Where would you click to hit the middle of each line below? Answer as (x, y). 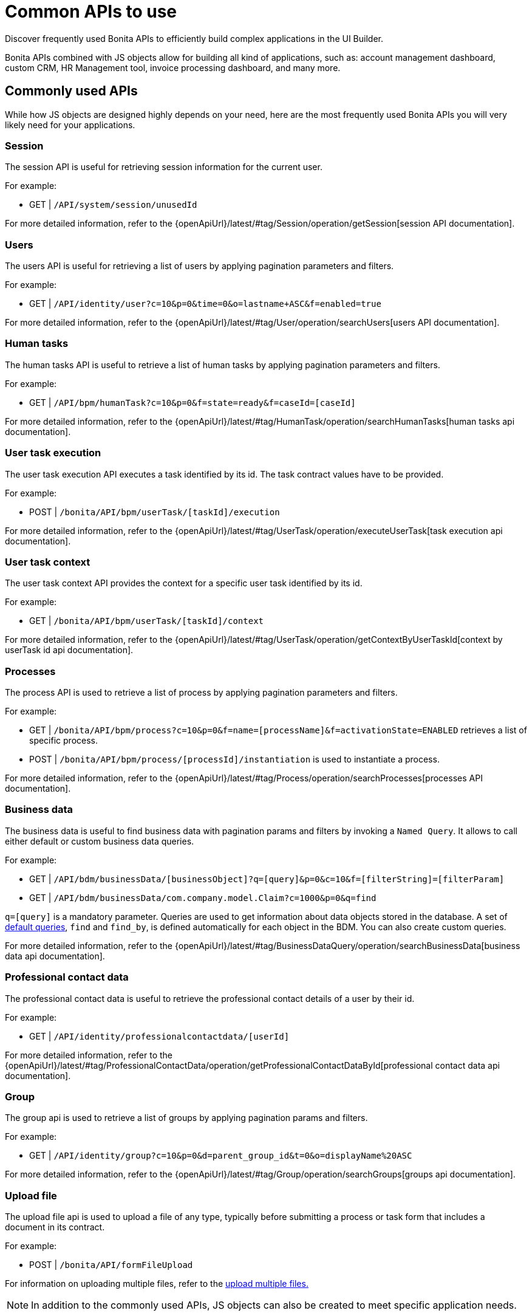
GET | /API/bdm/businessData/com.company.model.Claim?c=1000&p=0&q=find (203, 897)
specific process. (63, 741)
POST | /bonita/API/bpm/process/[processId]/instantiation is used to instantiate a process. (234, 759)
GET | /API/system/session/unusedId (113, 205)
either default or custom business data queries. (100, 841)
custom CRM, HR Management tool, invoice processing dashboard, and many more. (173, 67)
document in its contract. (55, 1227)
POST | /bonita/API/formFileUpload (111, 1265)
